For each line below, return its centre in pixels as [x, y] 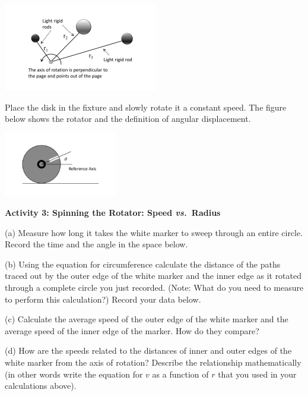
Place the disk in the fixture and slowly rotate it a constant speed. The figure [146, 107]
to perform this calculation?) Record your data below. [103, 299]
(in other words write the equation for [74, 374]
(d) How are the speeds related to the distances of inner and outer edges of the [148, 351]
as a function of [180, 374]
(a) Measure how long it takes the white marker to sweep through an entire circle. [154, 232]
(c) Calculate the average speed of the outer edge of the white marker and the [147, 319]
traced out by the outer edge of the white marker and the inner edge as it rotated [153, 276]
